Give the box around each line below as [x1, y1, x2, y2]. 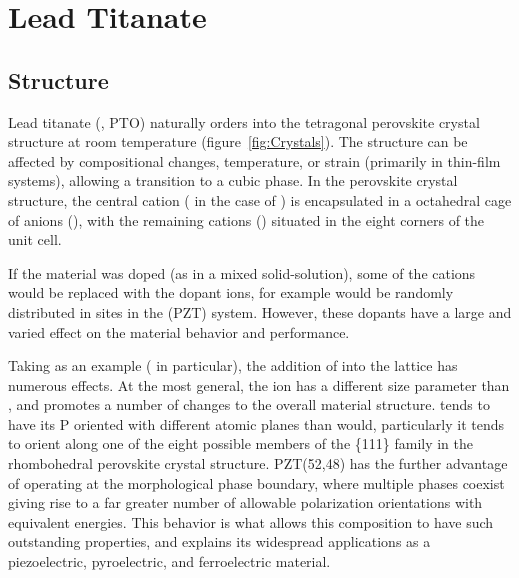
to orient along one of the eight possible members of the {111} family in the [8, 433, 474, 454]
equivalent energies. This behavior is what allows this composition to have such [8, 511, 494, 532]
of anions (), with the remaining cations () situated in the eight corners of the [8, 209, 485, 230]
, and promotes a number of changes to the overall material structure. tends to [8, 394, 490, 415]
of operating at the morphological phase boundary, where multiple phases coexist [8, 472, 505, 493]
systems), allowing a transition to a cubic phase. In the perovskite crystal [8, 170, 458, 191]
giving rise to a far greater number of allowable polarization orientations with [8, 492, 483, 513]
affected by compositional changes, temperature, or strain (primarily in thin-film [8, 150, 501, 171]
